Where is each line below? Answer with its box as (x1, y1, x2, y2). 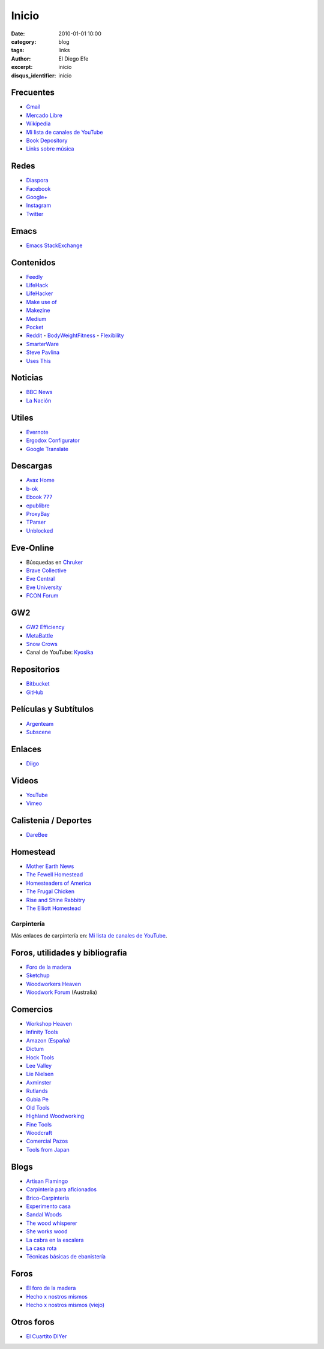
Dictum (26, 1045, 44, 1053)
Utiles (11, 413, 34, 423)
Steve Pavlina (26, 348, 60, 356)
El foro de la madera (26, 1284, 76, 1292)
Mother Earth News (26, 863, 74, 870)
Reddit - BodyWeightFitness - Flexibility (26, 332, 124, 339)
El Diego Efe (58, 55, 89, 62)
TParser (26, 519, 46, 526)
